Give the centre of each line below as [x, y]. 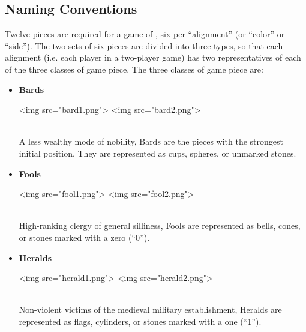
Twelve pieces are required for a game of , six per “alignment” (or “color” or [145, 34]
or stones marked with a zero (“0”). [84, 237]
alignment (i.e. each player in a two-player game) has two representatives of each [153, 57]
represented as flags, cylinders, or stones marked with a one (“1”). [140, 321]
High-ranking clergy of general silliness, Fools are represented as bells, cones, [160, 225]
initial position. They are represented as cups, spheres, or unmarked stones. [157, 153]
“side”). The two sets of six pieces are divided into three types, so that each [144, 45]
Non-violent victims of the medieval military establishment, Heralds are [150, 309]
